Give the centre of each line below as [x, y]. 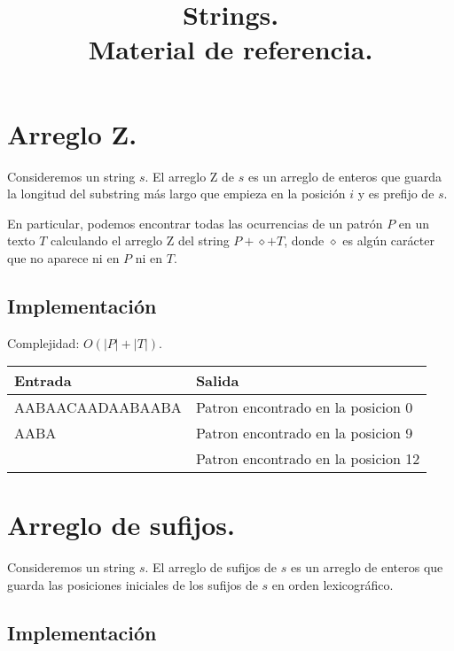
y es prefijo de [396, 194]
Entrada [43, 381]
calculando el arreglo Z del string [140, 240]
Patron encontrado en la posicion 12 [308, 459]
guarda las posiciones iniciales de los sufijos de [133, 584]
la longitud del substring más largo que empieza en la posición [176, 194]
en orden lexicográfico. [333, 584]
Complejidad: [43, 342]
